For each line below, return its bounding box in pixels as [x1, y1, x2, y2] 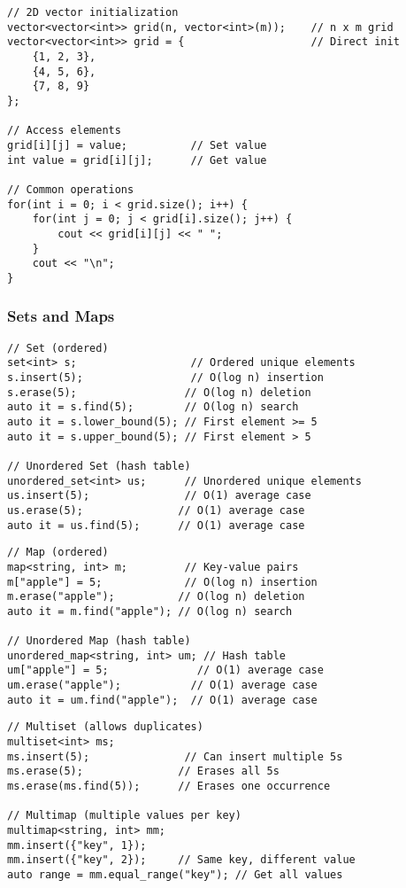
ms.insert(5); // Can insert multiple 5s [7, 750, 343, 763]
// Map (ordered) [7, 546, 109, 559]
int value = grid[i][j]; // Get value [7, 153, 267, 167]
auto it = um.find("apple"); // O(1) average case [7, 693, 318, 706]
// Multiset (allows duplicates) [7, 721, 203, 734]
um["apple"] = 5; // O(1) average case [7, 664, 324, 677]
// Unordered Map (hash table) [7, 635, 191, 648]
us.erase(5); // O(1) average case [7, 503, 305, 517]
